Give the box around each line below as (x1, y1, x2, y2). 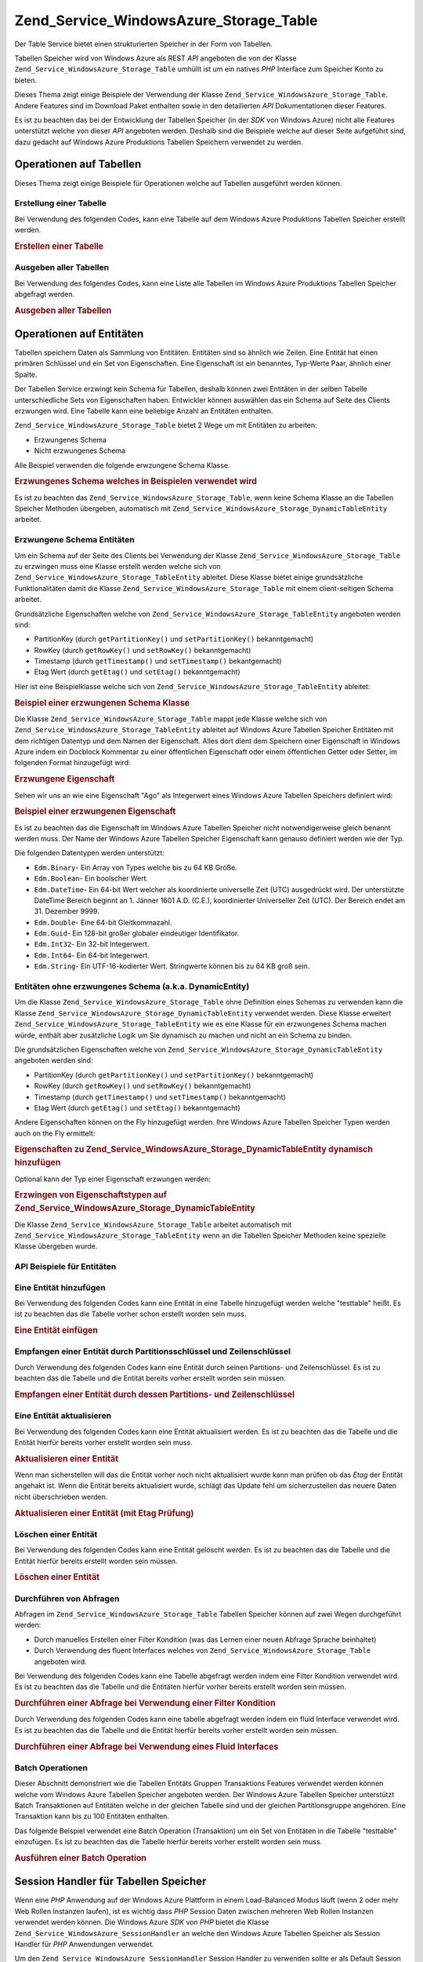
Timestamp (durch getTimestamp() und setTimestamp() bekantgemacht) (34, 656, 282, 666)
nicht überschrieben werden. (14, 1492, 108, 1501)
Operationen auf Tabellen (14, 158, 142, 171)
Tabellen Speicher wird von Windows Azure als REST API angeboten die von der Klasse (14, 53, 297, 63)
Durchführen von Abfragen (14, 1593, 120, 1604)
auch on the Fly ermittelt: (14, 1129, 96, 1138)
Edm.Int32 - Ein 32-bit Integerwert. (34, 939, 150, 949)
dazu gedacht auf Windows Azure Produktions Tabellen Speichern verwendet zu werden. (14, 137, 303, 147)
